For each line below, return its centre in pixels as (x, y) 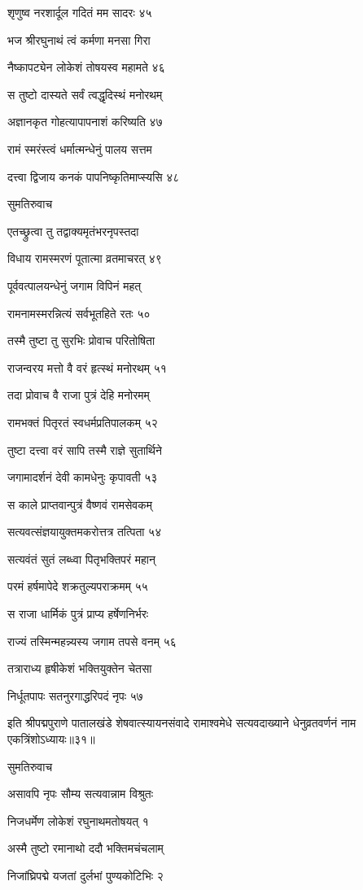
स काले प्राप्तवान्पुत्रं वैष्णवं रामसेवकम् (80, 504)
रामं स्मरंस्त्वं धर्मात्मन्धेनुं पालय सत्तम (80, 148)
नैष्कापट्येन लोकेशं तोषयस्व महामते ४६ (86, 67)
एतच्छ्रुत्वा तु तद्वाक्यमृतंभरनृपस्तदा (73, 231)
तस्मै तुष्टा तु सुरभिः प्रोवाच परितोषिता (81, 340)
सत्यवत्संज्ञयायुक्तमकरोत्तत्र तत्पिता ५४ (85, 532)
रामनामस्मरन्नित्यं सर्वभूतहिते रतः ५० (79, 313)
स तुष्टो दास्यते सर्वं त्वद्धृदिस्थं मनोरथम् (85, 94)
